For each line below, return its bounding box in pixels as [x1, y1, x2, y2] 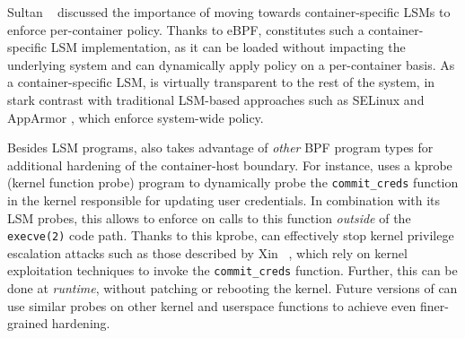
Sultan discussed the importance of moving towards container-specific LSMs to [7, 3, 451, 21]
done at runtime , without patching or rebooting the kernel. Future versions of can [7, 279, 458, 298]
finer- [419, 296, 449, 315]
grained [7, 314, 48, 333]
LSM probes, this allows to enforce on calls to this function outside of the [7, 208, 411, 227]
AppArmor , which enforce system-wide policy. [7, 108, 264, 126]
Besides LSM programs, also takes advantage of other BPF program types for [7, 138, 434, 157]
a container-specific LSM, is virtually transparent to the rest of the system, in [7, 73, 435, 91]
